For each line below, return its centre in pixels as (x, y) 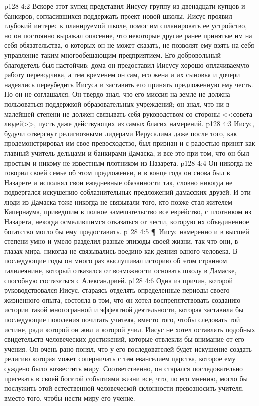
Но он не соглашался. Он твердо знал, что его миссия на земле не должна (117, 94)
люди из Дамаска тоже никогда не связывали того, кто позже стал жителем (118, 202)
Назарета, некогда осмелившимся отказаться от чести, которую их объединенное (127, 221)
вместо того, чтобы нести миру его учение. (70, 397)
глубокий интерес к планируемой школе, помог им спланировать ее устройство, (126, 26)
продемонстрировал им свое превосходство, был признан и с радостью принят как (130, 143)
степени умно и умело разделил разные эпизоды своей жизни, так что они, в (121, 241)
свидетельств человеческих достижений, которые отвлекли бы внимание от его (124, 339)
